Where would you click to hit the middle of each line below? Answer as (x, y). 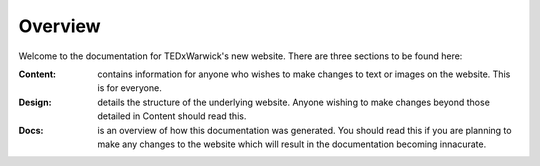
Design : (35, 102)
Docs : (31, 130)
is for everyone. (129, 88)
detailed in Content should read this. (172, 116)
